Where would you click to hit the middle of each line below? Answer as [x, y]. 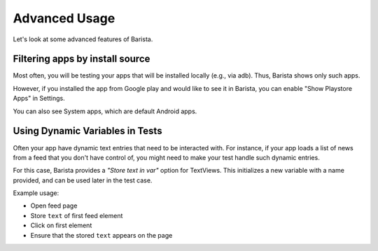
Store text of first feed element [77, 215]
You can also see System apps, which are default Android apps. [105, 111]
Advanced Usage [64, 18]
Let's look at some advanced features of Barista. [83, 39]
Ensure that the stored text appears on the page [101, 235]
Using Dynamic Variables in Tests [87, 131]
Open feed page [54, 206]
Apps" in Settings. [39, 99]
